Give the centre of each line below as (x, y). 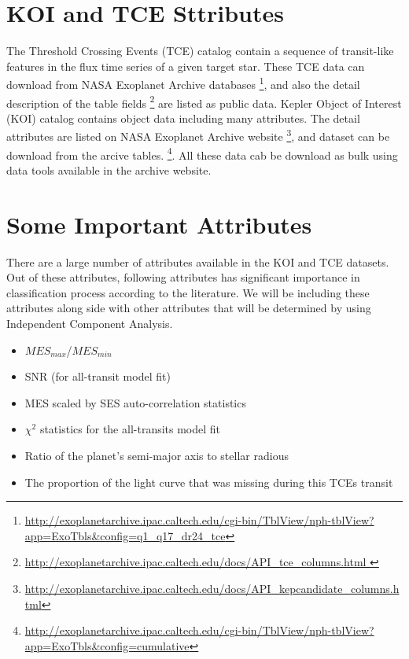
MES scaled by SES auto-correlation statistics (135, 402)
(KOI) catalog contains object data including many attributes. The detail (183, 118)
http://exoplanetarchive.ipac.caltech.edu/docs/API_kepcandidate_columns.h (212, 588)
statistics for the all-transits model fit (130, 429)
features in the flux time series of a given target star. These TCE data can (186, 66)
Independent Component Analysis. (90, 323)
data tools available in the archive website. (109, 169)
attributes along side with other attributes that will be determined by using (189, 308)
